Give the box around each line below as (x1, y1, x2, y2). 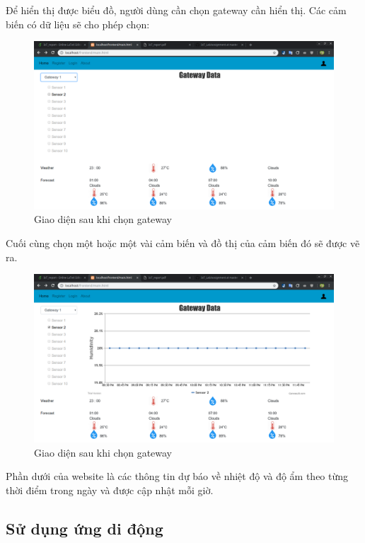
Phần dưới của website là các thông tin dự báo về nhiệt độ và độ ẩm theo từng (6, 469, 349, 484)
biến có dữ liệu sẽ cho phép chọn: (6, 16, 150, 31)
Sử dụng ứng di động (6, 517, 163, 539)
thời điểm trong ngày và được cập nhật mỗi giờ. (6, 482, 214, 497)
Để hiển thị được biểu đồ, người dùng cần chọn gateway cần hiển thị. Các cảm (6, 3, 347, 17)
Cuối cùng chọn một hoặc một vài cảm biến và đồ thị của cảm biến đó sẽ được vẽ (6, 236, 360, 251)
